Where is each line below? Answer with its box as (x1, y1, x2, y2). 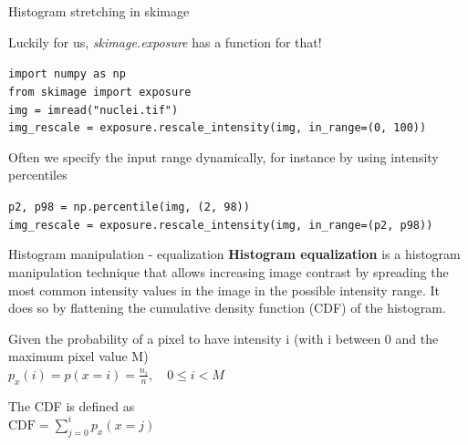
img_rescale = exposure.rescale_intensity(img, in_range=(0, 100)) (8, 121, 427, 135)
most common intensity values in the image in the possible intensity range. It (8, 280, 440, 299)
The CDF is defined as (8, 396, 135, 415)
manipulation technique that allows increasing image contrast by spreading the (8, 262, 449, 281)
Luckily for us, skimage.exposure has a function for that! (8, 32, 322, 51)
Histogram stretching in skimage (8, 2, 190, 20)
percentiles (8, 165, 68, 184)
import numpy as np (8, 67, 126, 81)
